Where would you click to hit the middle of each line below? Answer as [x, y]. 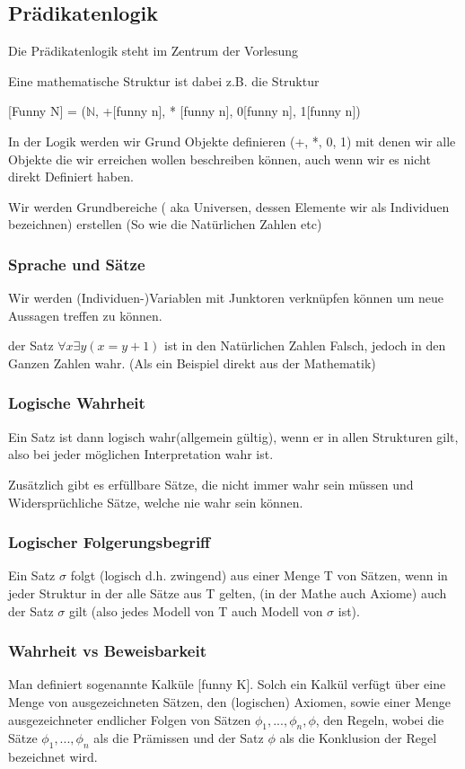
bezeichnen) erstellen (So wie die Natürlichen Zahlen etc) [165, 224]
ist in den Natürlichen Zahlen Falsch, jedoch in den [305, 345]
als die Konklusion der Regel [358, 738]
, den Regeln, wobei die [380, 719]
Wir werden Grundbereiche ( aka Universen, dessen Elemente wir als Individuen [229, 206]
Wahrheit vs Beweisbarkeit [107, 651]
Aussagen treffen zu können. [85, 315]
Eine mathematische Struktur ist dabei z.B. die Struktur [164, 80]
